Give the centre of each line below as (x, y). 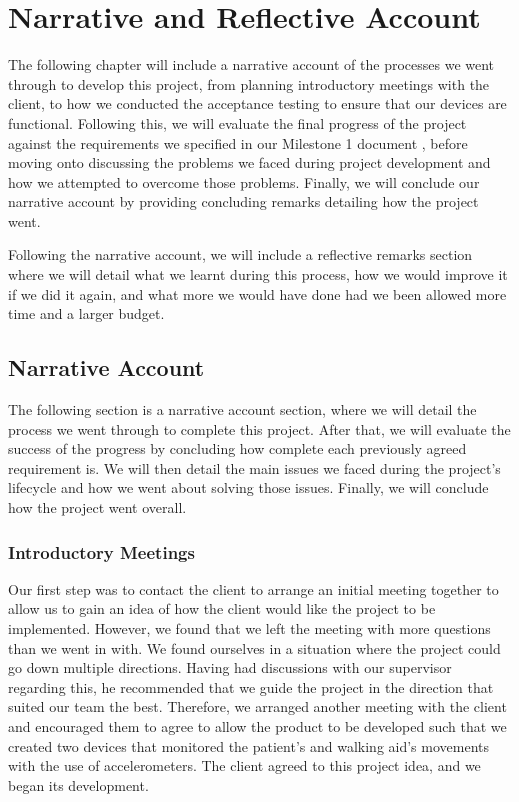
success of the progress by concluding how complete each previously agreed (237, 448)
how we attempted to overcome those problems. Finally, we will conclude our (244, 181)
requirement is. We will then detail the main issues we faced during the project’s (254, 467)
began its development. (78, 784)
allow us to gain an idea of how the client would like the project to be (222, 608)
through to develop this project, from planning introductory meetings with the (249, 83)
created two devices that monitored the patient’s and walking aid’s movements (249, 745)
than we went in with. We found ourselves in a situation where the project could (254, 647)
